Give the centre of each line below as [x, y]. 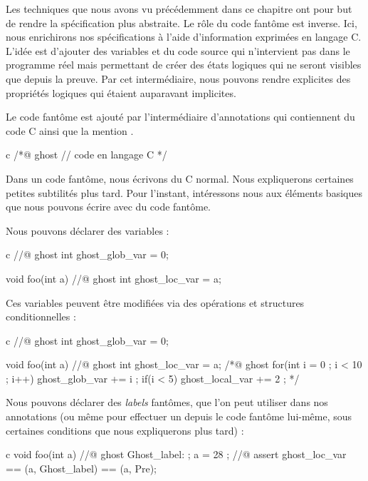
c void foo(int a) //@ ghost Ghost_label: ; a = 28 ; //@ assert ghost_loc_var [176, 454]
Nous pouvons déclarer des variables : [88, 230]
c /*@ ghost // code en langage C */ [86, 155]
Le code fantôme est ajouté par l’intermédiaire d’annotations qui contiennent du [180, 117]
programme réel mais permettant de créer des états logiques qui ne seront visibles [184, 65]
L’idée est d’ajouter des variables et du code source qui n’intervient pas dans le [178, 50]
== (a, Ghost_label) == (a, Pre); [81, 468]
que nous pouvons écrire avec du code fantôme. [108, 207]
